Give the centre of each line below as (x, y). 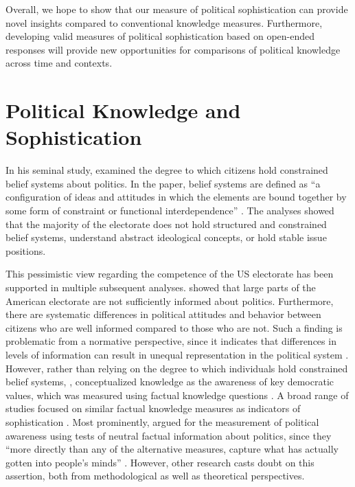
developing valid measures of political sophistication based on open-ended (160, 36)
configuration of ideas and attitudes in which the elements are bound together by (176, 197)
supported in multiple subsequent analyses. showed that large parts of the (161, 287)
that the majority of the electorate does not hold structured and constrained (166, 224)
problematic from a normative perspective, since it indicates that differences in (171, 341)
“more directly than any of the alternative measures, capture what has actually (172, 449)
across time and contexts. (59, 63)
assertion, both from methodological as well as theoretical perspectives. (155, 476)
